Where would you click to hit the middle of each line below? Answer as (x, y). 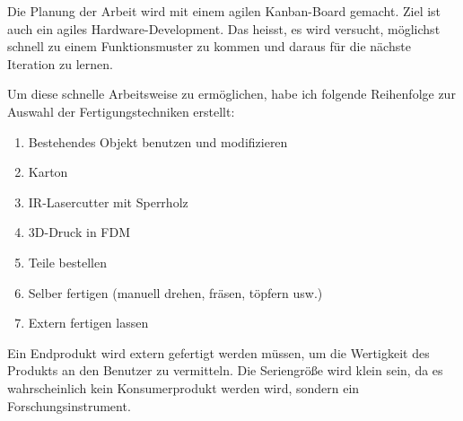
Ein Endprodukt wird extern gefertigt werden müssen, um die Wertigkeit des (218, 352)
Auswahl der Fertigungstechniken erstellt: (121, 111)
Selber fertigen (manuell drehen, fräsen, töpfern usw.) (175, 292)
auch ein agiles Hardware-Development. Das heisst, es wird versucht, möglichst (224, 28)
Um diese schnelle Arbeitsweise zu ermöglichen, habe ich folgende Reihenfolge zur (231, 94)
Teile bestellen (67, 262)
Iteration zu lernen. (60, 63)
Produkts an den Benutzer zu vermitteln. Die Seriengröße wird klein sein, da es (225, 370)
